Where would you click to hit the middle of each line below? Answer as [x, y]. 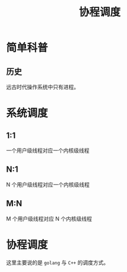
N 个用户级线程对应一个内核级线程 [48, 184]
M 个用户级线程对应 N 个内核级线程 [49, 219]
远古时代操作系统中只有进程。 [42, 87]
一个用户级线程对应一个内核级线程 [48, 150]
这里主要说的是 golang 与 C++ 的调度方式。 [58, 262]
